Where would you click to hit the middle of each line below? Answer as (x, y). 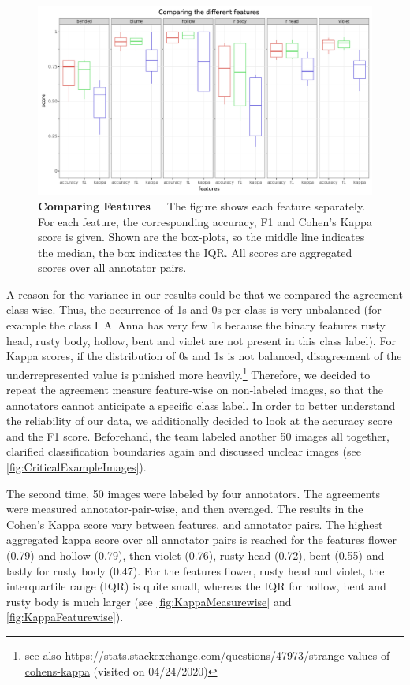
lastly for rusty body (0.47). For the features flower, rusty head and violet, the (196, 570)
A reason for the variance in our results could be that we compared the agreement (205, 294)
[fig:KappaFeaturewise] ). (65, 617)
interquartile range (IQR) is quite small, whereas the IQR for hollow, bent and (196, 586)
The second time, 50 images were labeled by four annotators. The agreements (194, 493)
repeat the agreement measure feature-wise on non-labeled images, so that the (195, 390)
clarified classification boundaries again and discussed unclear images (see (184, 451)
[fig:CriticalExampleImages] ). (76, 467)
